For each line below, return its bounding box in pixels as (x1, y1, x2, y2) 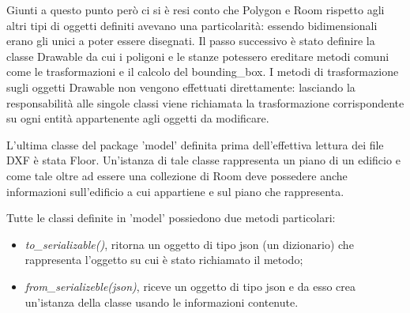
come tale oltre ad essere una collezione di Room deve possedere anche (6, 167, 348, 183)
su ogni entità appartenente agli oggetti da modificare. (6, 110, 269, 126)
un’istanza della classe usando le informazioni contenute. (24, 293, 299, 310)
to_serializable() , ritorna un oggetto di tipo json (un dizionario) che (24, 236, 354, 252)
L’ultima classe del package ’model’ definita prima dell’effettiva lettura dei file (6, 136, 384, 153)
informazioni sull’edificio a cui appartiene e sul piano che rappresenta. (6, 183, 344, 199)
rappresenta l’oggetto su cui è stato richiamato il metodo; (24, 251, 303, 268)
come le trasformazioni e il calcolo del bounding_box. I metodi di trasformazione (6, 63, 399, 80)
